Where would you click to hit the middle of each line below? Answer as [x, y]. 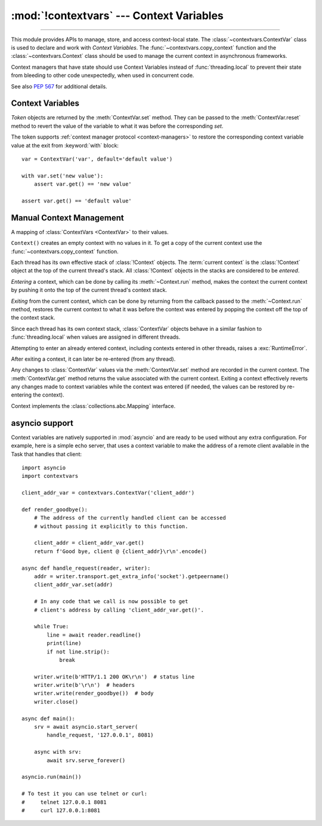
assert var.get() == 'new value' [83, 184]
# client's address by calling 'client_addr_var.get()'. [119, 610]
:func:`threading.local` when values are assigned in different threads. [96, 337]
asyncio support [42, 423]
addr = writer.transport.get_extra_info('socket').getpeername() [131, 577]
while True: [51, 627]
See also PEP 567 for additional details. [59, 86]
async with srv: [58, 752]
